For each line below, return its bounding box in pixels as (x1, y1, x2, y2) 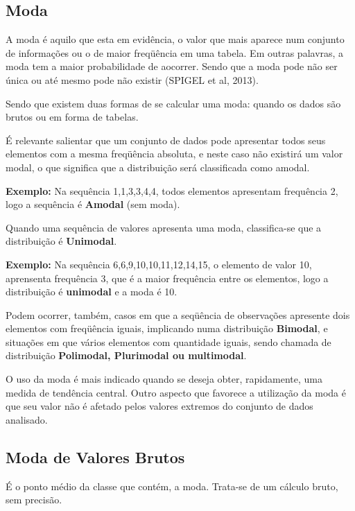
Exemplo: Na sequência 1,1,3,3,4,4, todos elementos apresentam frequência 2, (6, 183, 338, 198)
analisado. (6, 412, 48, 426)
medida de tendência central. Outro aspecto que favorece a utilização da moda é (6, 385, 346, 399)
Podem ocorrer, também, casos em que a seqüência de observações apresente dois (6, 307, 350, 322)
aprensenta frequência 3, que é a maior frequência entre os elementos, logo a (6, 270, 329, 285)
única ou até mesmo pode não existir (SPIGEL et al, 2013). (6, 72, 259, 87)
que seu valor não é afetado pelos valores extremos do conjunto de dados (6, 399, 313, 413)
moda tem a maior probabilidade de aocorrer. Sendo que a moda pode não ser (6, 59, 338, 73)
